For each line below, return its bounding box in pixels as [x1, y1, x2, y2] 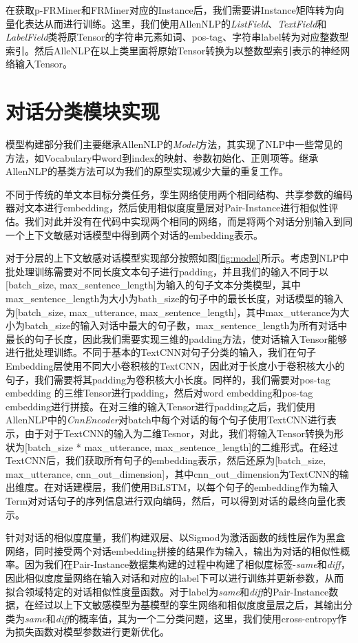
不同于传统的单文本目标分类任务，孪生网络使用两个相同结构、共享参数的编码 [6, 187, 352, 201]
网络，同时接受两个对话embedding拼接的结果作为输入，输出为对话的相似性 [6, 543, 341, 558]
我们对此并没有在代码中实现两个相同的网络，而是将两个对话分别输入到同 [24, 214, 352, 229]
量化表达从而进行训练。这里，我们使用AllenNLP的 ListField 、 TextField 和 [6, 16, 327, 30]
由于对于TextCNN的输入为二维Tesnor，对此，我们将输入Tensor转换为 [24, 425, 335, 440]
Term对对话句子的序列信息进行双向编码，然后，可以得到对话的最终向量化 [6, 493, 337, 507]
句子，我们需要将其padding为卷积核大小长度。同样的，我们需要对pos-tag [6, 372, 330, 386]
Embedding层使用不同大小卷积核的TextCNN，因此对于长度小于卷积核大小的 [6, 359, 345, 372]
